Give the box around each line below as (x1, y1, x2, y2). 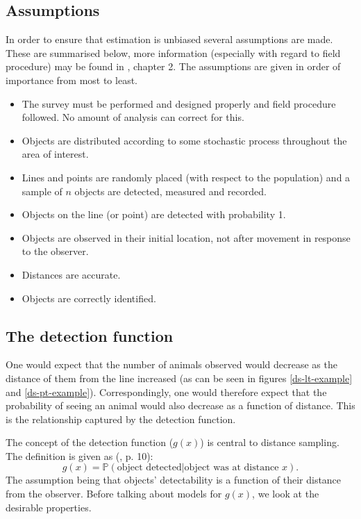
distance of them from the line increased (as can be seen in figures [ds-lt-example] (6, 370, 353, 385)
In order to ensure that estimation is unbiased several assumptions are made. (6, 32, 333, 47)
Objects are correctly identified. (22, 290, 156, 305)
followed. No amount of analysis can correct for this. (22, 110, 244, 124)
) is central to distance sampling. (200, 435, 339, 450)
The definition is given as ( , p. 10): (6, 448, 153, 463)
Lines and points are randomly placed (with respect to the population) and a (22, 170, 351, 184)
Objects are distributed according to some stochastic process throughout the (22, 133, 347, 147)
